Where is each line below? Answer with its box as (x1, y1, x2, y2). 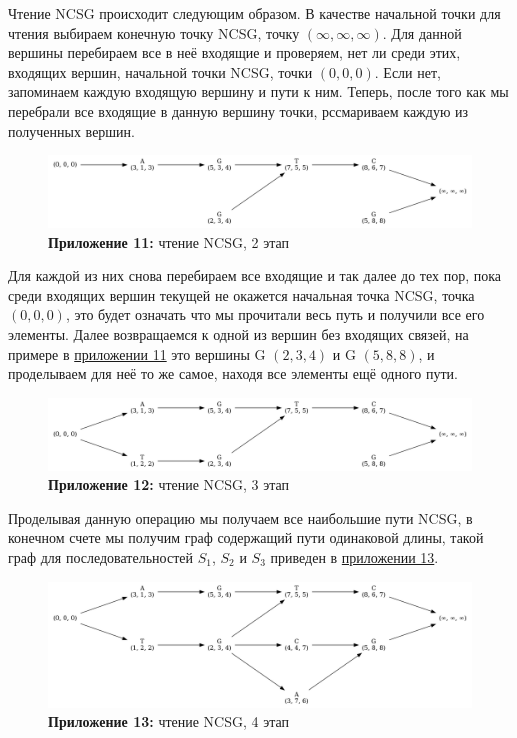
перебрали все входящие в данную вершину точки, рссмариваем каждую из (8, 100, 469, 121)
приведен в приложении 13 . (270, 547, 439, 568)
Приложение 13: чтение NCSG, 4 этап (48, 711, 290, 732)
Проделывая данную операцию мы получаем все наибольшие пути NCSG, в (8, 507, 473, 528)
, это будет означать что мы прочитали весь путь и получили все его (65, 304, 485, 325)
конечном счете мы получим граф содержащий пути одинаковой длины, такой (8, 527, 484, 548)
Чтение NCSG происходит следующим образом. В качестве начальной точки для (8, 3, 501, 23)
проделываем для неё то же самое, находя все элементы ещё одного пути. (8, 363, 458, 384)
